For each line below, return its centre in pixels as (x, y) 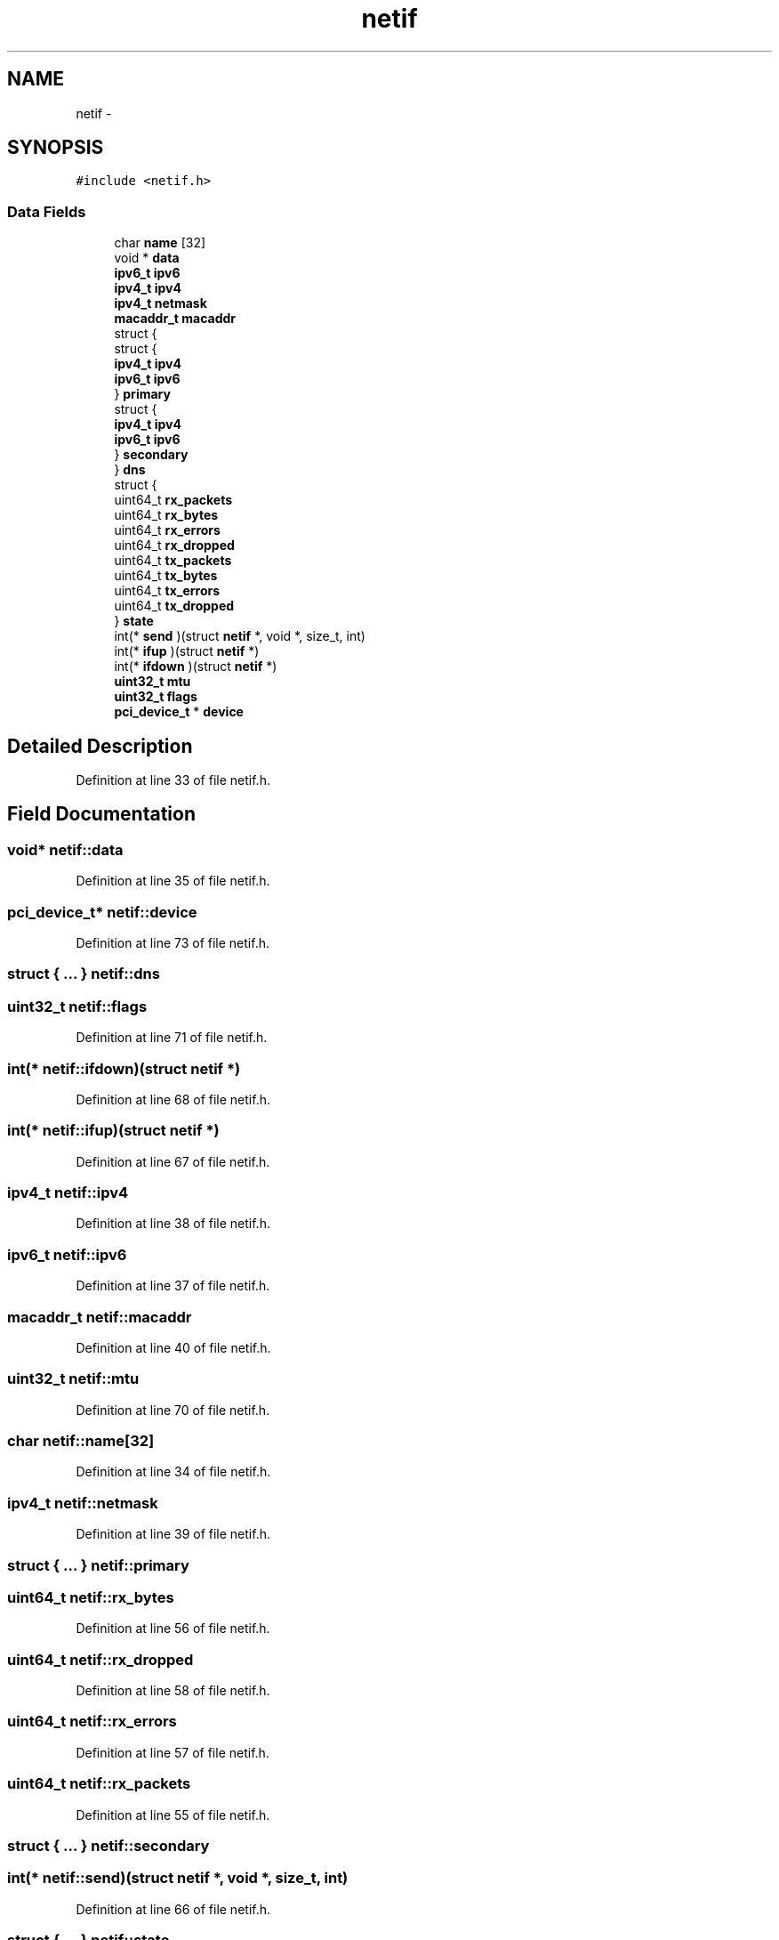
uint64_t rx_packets (173, 500)
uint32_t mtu (153, 682)
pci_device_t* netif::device (102, 912)
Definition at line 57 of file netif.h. (173, 1752)
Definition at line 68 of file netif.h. (173, 1099)
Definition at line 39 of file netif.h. (173, 1534)
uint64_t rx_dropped (174, 546)
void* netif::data (65, 849)
